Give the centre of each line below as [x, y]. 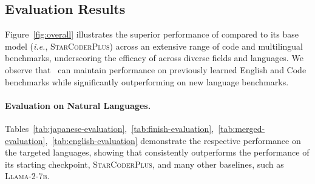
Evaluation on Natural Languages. [78, 105]
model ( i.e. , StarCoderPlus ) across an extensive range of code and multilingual [154, 46]
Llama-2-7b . [27, 176]
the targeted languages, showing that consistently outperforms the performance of [157, 152]
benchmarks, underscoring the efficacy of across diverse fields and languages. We [154, 58]
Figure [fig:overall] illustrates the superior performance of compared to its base [152, 34]
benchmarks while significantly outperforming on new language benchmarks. [147, 81]
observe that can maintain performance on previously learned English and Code [156, 69]
